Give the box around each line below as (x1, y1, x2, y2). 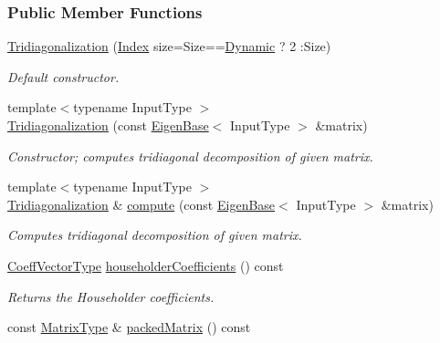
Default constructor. (7, 67, 120, 86)
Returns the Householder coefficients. (7, 286, 215, 306)
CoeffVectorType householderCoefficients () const (7, 255, 284, 275)
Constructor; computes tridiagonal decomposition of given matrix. (7, 146, 373, 165)
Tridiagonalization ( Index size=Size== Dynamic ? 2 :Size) (7, 36, 331, 56)
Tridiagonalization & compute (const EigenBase (7, 194, 276, 213)
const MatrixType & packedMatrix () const (7, 317, 251, 337)
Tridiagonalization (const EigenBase (7, 116, 209, 134)
